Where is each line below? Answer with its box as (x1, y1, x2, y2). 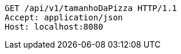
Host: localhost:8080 (5, 22, 103, 31)
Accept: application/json (5, 13, 123, 22)
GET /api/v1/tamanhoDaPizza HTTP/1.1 (5, 3, 177, 13)
